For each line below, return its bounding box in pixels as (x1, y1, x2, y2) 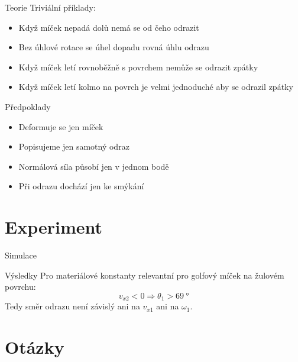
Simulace (5, 249, 37, 261)
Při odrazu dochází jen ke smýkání (18, 180, 144, 192)
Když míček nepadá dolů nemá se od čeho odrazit (18, 21, 199, 33)
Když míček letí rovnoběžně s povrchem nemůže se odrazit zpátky (18, 60, 258, 73)
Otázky (5, 335, 64, 359)
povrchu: (5, 280, 36, 293)
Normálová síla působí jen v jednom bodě (18, 160, 169, 172)
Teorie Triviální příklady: (5, 1, 96, 13)
